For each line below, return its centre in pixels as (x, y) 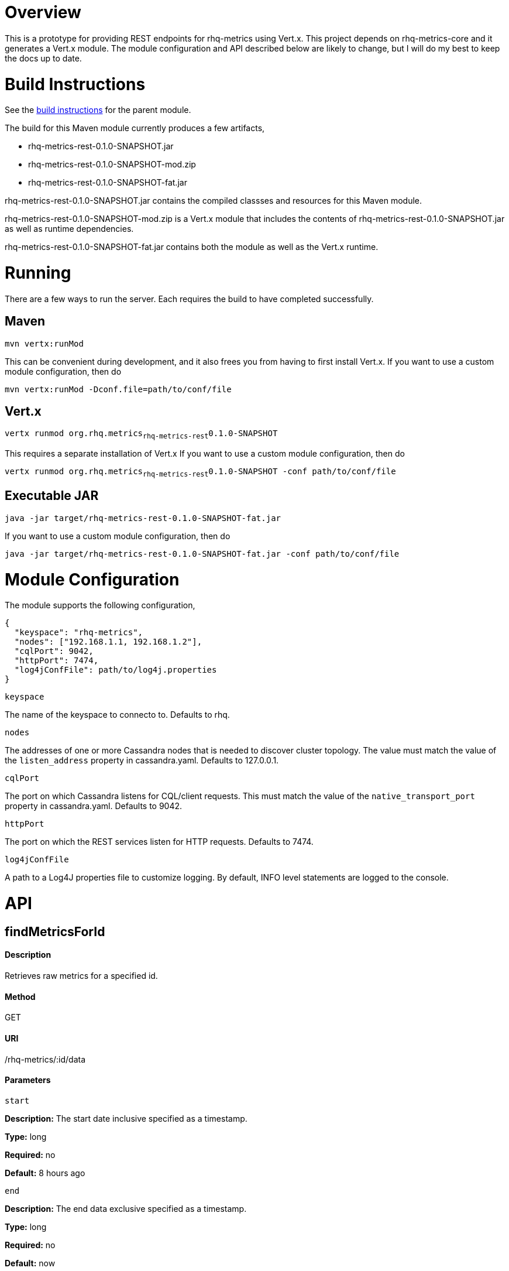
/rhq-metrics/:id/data (45, 1059)
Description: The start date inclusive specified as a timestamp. (126, 1118)
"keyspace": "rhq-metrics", (79, 633)
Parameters (28, 1080)
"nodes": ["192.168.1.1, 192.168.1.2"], (108, 642)
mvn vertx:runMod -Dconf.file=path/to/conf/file (118, 389)
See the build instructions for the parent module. (98, 110)
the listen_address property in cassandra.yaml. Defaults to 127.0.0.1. (142, 760)
